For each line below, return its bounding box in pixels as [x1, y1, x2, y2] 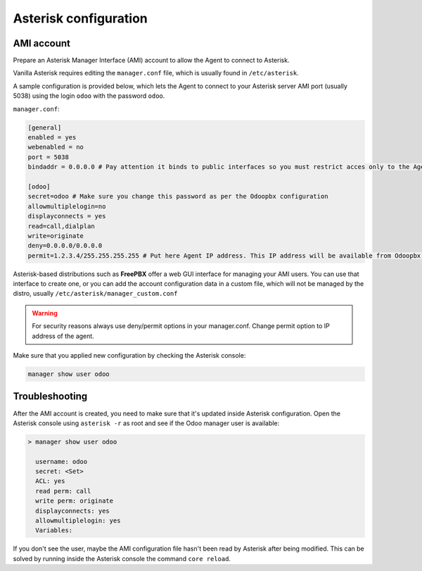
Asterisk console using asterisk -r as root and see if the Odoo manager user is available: [13, 419, 280, 427]
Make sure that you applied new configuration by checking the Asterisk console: [13, 351, 246, 360]
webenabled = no [27, 143, 84, 151]
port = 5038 [27, 153, 70, 161]
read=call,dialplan [27, 222, 95, 230]
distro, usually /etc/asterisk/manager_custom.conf [13, 289, 178, 298]
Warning [32, 308, 58, 317]
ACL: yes [35, 477, 65, 485]
